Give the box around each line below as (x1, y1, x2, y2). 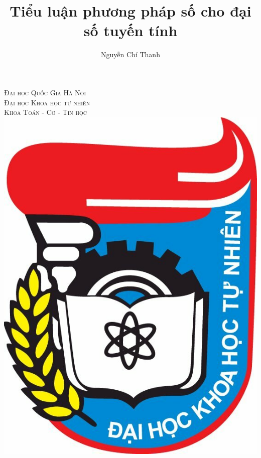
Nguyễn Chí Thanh (101, 49, 160, 60)
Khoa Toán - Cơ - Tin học (4, 107, 87, 117)
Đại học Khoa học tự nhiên (4, 97, 90, 107)
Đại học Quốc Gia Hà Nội (4, 87, 86, 97)
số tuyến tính (83, 20, 178, 41)
